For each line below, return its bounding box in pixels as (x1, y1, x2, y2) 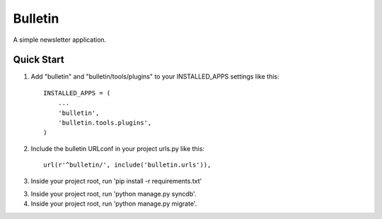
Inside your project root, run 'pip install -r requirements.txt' (30, 176, 202, 185)
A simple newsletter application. (13, 35, 107, 44)
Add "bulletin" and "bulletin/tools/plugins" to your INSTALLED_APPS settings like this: (30, 72, 279, 81)
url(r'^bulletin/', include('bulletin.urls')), (43, 161, 212, 169)
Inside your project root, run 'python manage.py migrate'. (30, 199, 197, 208)
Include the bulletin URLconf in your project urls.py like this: (30, 144, 205, 152)
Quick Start (13, 54, 64, 66)
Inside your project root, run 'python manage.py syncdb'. (30, 189, 197, 198)
